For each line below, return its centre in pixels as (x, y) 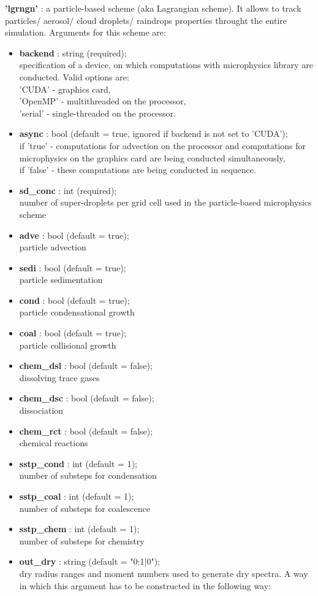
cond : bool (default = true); (74, 300)
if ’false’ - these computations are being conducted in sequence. (138, 170)
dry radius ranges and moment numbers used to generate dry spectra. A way (164, 573)
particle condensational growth (77, 312)
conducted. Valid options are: (74, 76)
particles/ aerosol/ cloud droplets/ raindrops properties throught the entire (146, 20)
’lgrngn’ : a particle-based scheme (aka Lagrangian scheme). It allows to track (153, 8)
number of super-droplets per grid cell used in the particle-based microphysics (165, 202)
